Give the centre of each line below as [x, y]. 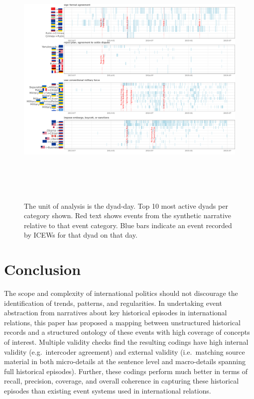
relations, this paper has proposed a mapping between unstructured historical [122, 322]
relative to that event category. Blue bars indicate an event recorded [128, 225]
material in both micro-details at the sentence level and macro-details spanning [125, 361]
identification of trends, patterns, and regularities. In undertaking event [113, 303]
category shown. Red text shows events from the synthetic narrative [128, 215]
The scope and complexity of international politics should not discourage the [121, 293]
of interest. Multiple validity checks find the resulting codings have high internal [126, 342]
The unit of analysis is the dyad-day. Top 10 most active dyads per [126, 205]
